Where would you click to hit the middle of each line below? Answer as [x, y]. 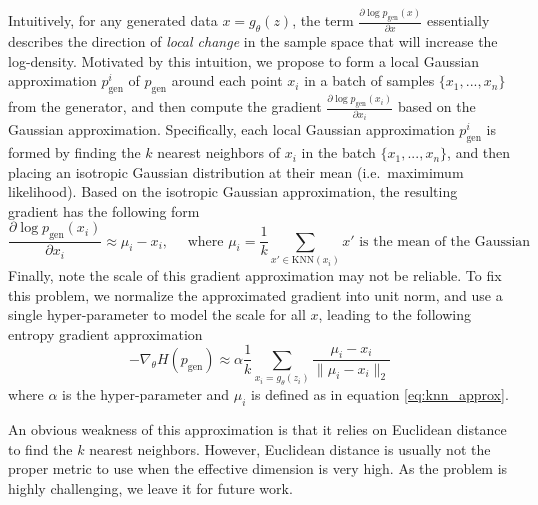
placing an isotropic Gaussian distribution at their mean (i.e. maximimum [236, 171]
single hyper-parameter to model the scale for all [157, 314]
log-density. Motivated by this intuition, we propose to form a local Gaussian [244, 60]
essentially [458, 20]
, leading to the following [394, 314]
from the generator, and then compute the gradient [165, 106]
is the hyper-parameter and [146, 394]
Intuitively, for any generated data [113, 20]
